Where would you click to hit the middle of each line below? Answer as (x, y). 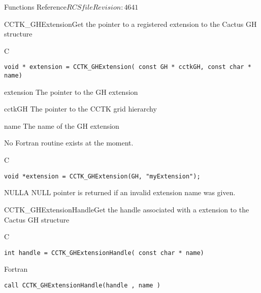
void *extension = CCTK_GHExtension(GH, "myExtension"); (102, 176)
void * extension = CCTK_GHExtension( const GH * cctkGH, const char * (128, 67)
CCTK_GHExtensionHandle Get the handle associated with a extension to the (127, 209)
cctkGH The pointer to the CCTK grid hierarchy (80, 109)
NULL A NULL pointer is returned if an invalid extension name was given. (120, 192)
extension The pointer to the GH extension (71, 91)
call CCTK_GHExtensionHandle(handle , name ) (82, 285)
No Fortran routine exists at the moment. (69, 143)
